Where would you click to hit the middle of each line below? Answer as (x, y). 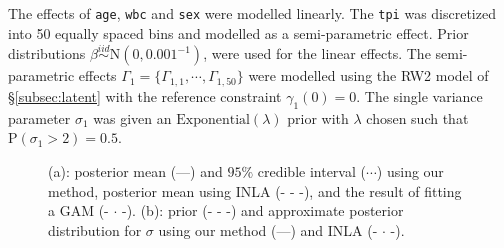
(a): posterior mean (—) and (135, 170)
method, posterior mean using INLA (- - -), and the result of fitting (255, 190)
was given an (132, 117)
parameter (39, 117)
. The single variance (419, 95)
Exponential (213, 119)
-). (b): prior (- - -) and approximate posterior (262, 210)
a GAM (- (78, 210)
